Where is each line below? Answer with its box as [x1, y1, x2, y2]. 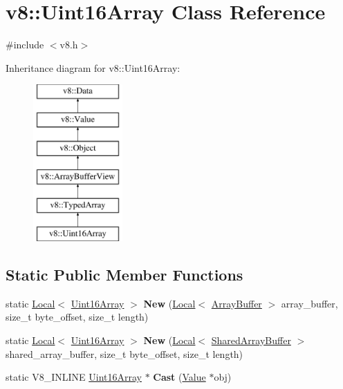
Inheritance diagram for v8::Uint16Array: [6, 60, 180, 75]
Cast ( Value [153, 370, 206, 384]
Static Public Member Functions [6, 264, 243, 285]
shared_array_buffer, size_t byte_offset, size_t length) [6, 346, 243, 361]
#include [6, 37, 44, 52]
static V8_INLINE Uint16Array [6, 370, 142, 384]
